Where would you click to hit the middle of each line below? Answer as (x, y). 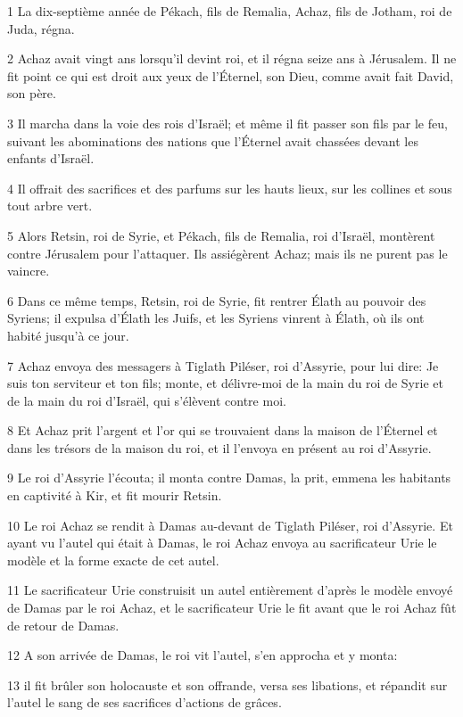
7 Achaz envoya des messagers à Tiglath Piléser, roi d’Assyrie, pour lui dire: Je (223, 365)
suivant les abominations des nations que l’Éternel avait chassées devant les (213, 140)
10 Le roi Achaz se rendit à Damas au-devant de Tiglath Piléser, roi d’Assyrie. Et (230, 525)
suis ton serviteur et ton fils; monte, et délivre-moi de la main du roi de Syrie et (225, 383)
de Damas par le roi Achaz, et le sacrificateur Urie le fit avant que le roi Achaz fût (232, 608)
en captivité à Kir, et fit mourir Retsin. (115, 495)
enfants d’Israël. (51, 158)
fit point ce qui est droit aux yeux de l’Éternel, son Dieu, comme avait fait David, (231, 75)
